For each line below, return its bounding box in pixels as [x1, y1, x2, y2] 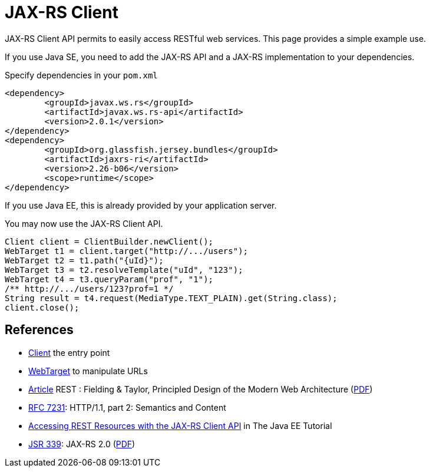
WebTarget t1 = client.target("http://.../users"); [5, 246, 249, 256]
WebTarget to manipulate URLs [28, 365, 148, 376]
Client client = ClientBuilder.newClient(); [5, 236, 214, 246]
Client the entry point [28, 347, 110, 358]
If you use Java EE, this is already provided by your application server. [5, 200, 277, 210]
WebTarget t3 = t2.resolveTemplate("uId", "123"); [5, 265, 243, 275]
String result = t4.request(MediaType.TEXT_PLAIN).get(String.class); [5, 293, 338, 303]
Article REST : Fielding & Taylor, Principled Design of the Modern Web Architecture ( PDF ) [28, 384, 373, 394]
